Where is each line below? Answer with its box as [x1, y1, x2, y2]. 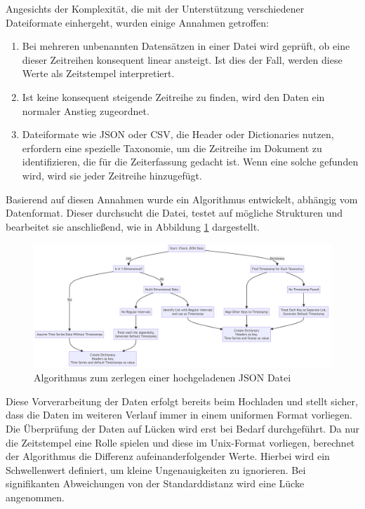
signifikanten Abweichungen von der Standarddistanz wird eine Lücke [6, 476, 305, 491]
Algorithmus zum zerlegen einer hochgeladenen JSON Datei [34, 370, 291, 385]
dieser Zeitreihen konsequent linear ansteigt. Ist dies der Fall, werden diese [22, 52, 343, 67]
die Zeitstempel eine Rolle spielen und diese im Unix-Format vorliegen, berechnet [6, 435, 355, 449]
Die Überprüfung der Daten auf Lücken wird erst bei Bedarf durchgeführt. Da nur [6, 421, 359, 435]
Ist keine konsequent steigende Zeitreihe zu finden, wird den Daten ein [22, 89, 325, 104]
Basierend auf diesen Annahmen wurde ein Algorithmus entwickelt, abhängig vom [6, 191, 358, 206]
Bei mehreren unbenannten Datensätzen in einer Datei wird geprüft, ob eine [22, 39, 350, 53]
